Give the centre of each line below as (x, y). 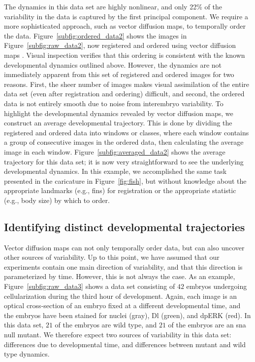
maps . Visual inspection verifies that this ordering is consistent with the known (125, 55)
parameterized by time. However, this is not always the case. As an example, (120, 276)
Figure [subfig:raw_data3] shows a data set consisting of (90, 286)
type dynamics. (27, 354)
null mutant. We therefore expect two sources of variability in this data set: (118, 335)
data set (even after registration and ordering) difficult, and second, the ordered (124, 94)
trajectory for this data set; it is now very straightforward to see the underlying (124, 161)
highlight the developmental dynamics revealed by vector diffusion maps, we (119, 113)
